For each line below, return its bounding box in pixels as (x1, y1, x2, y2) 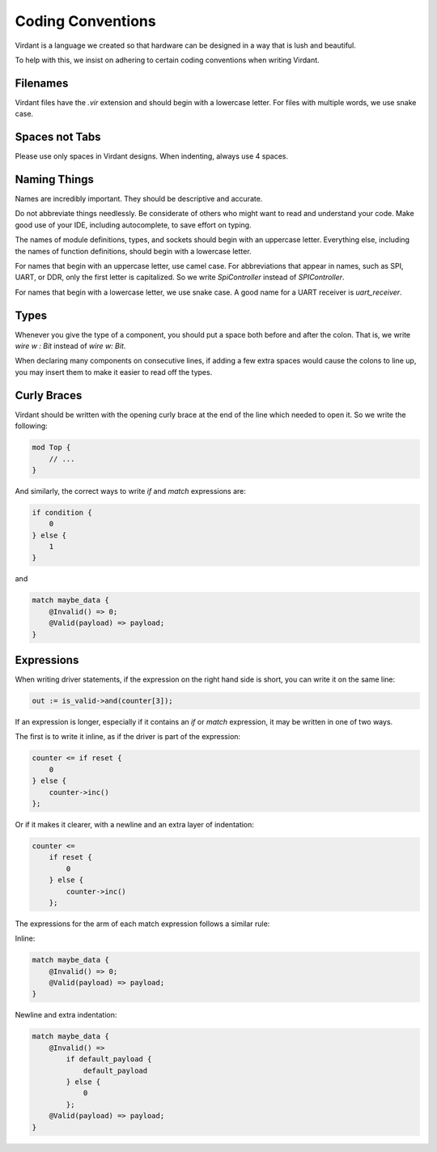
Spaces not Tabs (15, 130, 101, 144)
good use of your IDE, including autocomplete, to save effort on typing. (15, 219, 252, 230)
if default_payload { (66, 1055, 152, 1064)
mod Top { (32, 443, 71, 453)
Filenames (15, 76, 69, 90)
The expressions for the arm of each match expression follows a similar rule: (15, 919, 270, 929)
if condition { (32, 508, 92, 517)
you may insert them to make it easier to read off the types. (15, 367, 213, 376)
